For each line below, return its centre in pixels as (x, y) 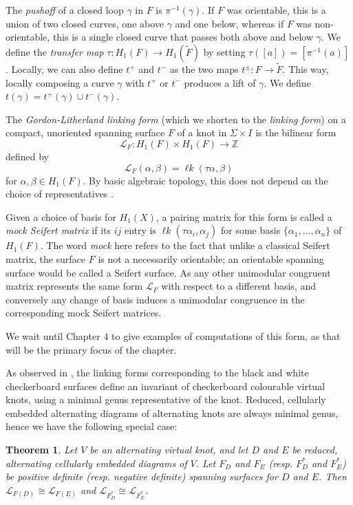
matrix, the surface (46, 258)
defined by (28, 156)
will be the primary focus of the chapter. (91, 349)
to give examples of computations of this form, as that (226, 335)
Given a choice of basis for (61, 216)
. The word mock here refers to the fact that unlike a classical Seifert (185, 245)
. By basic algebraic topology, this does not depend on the (205, 180)
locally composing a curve (60, 82)
